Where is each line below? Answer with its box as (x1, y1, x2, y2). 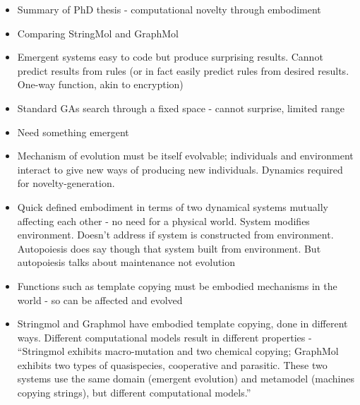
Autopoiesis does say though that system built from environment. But (17, 241, 321, 255)
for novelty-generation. (17, 176, 115, 191)
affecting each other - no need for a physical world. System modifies (17, 213, 310, 228)
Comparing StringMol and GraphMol (17, 25, 179, 40)
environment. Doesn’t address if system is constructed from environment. (17, 227, 334, 242)
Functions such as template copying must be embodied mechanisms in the (17, 278, 337, 293)
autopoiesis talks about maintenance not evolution (17, 255, 236, 270)
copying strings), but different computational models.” (17, 385, 251, 400)
